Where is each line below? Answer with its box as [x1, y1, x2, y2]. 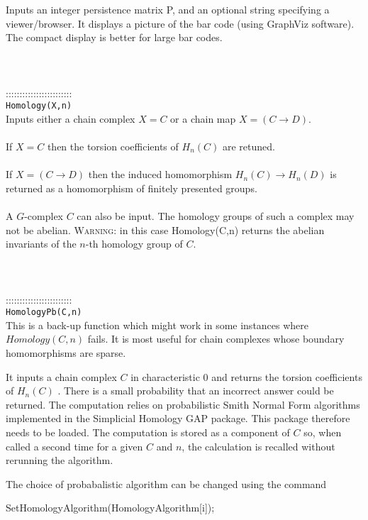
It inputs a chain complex [6, 369, 117, 384]
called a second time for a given [6, 438, 143, 453]
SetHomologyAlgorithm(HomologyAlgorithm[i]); [6, 500, 215, 515]
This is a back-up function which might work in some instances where [6, 317, 309, 332]
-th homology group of [85, 236, 183, 251]
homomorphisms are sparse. [6, 345, 126, 360]
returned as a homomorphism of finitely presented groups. [6, 180, 257, 195]
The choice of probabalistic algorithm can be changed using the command [6, 476, 327, 491]
